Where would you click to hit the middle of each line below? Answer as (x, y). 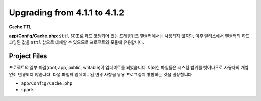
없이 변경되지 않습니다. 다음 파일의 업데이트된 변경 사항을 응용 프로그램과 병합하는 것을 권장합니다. (101, 74)
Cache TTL (20, 27)
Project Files (28, 56)
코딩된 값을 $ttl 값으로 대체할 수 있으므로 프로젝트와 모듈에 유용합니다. (77, 42)
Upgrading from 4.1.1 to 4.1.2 (67, 13)
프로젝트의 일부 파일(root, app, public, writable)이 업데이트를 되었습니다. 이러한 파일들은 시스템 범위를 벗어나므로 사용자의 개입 (129, 68)
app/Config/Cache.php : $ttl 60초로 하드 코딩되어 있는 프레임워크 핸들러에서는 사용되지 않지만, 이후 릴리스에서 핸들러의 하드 (129, 36)
